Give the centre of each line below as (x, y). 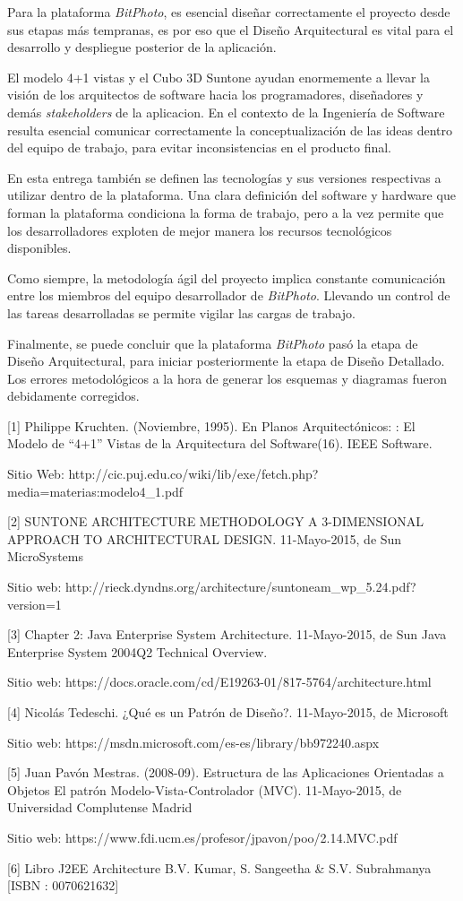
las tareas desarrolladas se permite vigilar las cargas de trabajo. (181, 312)
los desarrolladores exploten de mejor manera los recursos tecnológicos (200, 230)
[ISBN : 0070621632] (63, 885)
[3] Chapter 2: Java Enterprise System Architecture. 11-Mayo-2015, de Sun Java (227, 634)
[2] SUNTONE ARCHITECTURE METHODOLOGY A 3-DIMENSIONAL (216, 521)
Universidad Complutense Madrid (100, 807)
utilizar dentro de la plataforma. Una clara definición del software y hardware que (231, 195)
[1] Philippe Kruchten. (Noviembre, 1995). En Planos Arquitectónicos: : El (211, 425)
